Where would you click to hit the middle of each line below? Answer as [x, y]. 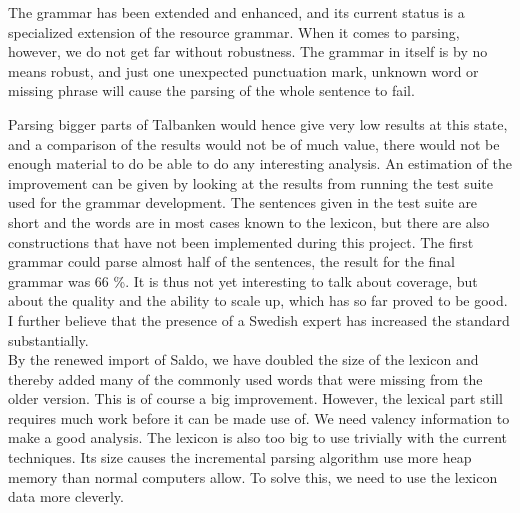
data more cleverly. [66, 496]
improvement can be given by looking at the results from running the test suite [251, 182]
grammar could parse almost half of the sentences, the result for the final [232, 261]
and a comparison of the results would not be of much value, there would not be [254, 143]
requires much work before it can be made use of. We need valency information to [259, 417]
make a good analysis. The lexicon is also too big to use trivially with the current [258, 437]
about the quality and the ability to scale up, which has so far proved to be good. [258, 300]
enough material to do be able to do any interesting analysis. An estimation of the [260, 163]
